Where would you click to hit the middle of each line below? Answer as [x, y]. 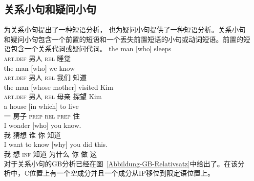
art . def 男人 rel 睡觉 [37, 58]
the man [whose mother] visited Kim [59, 87]
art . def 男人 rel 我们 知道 [45, 77]
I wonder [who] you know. [42, 125]
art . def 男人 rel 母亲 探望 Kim [53, 96]
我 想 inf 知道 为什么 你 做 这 [51, 153]
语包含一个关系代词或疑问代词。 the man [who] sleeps [88, 49]
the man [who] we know [40, 68]
